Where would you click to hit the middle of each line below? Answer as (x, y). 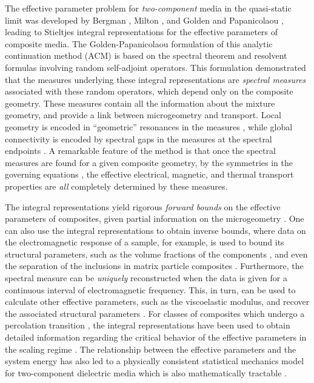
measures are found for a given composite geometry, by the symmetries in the (149, 162)
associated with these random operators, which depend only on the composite (149, 91)
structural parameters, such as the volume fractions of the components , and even (156, 254)
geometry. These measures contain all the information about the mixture (140, 103)
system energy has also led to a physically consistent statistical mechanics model (155, 361)
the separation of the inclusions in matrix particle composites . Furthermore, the (154, 266)
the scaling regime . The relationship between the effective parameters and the (151, 349)
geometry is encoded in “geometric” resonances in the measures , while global (149, 126)
